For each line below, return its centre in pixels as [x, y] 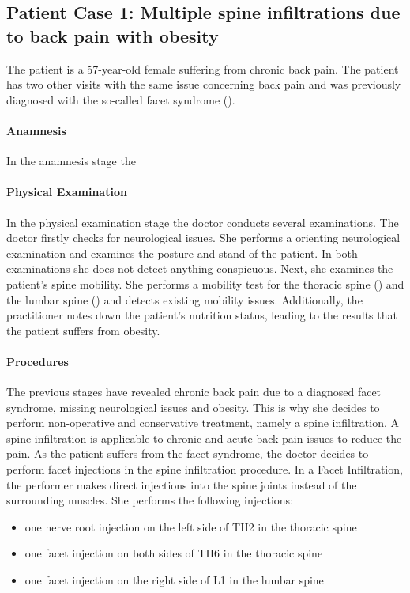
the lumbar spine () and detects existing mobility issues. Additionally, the [184, 299]
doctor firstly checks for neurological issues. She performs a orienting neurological [203, 238]
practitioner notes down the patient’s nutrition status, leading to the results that [202, 315]
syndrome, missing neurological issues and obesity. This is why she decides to [193, 407]
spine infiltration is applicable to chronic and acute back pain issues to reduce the [204, 438]
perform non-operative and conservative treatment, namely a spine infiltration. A [203, 423]
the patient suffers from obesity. [83, 330]
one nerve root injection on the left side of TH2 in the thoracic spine [191, 526]
